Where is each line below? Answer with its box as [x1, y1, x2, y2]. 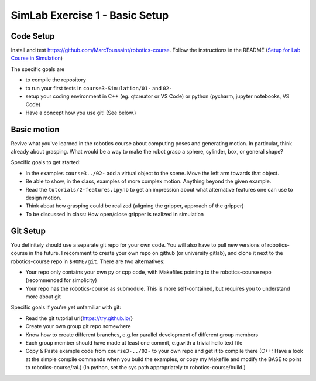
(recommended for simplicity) [25, 277, 97, 284]
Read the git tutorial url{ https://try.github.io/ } [25, 314, 133, 322]
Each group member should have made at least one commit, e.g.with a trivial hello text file [25, 339, 243, 346]
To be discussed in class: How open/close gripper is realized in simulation [25, 210, 204, 217]
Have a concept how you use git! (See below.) [25, 109, 136, 116]
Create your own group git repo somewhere [25, 323, 131, 330]
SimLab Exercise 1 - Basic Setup [11, 9, 169, 22]
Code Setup [11, 31, 55, 41]
